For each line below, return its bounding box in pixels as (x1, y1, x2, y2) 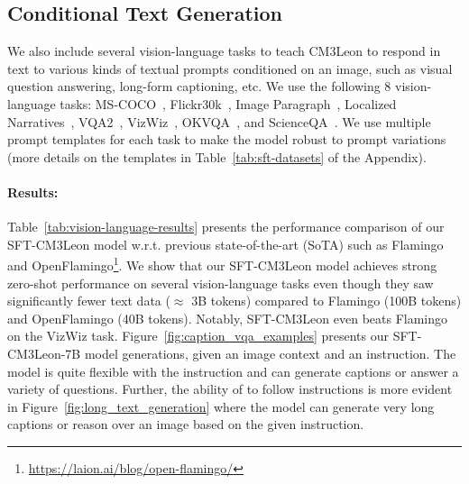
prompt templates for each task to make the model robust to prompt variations (7, 130, 446, 149)
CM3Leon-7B (7, 343, 81, 362)
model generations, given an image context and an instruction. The (84, 343, 456, 362)
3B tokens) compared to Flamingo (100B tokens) (191, 291, 462, 310)
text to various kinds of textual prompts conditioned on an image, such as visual (7, 59, 453, 78)
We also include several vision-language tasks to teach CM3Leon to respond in (7, 41, 441, 60)
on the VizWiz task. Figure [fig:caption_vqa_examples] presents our (7, 326, 389, 345)
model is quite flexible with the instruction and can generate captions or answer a (7, 361, 459, 380)
